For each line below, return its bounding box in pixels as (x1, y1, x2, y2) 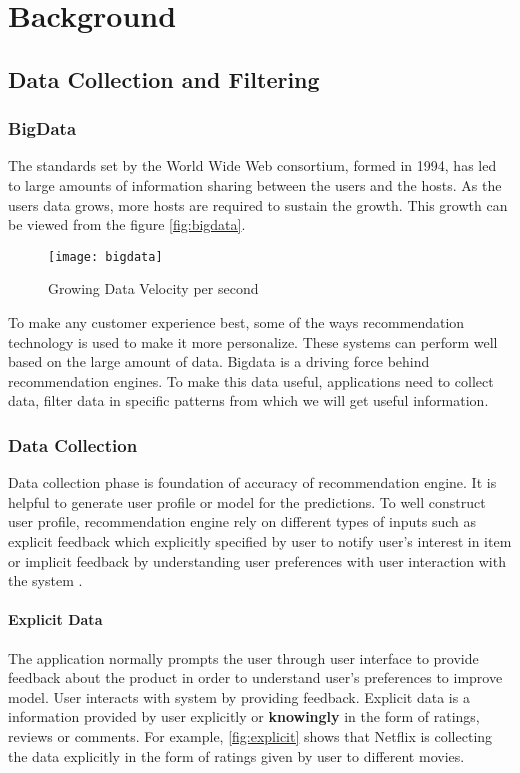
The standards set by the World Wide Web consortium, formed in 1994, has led (8, 155, 497, 176)
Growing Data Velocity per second (48, 278, 259, 299)
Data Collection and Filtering (8, 63, 320, 94)
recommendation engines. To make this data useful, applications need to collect (8, 370, 494, 391)
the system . (8, 570, 83, 591)
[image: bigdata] (48, 249, 163, 264)
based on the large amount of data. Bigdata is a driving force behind (8, 351, 430, 372)
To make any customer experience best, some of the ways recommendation (8, 312, 465, 332)
